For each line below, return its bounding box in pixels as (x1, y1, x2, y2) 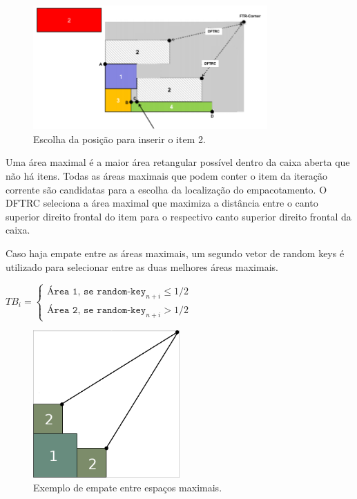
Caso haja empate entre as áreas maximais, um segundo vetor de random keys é (6, 246, 345, 261)
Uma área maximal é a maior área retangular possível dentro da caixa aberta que (6, 155, 350, 169)
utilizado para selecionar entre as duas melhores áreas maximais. (6, 259, 278, 274)
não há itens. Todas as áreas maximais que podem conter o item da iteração (6, 169, 327, 183)
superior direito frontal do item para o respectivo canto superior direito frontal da (6, 209, 351, 223)
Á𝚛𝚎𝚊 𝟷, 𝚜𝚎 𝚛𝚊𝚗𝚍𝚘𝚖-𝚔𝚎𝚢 (46, 287, 146, 297)
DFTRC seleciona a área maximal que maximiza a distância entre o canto (6, 196, 318, 210)
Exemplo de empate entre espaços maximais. (33, 480, 222, 494)
